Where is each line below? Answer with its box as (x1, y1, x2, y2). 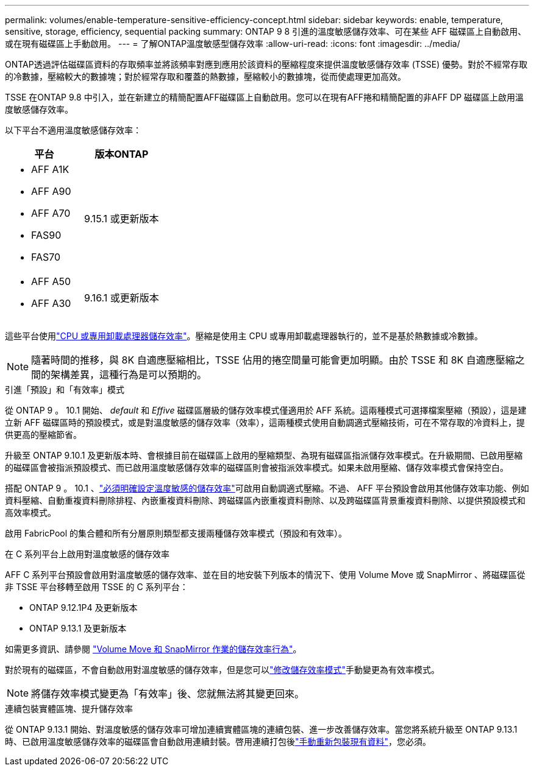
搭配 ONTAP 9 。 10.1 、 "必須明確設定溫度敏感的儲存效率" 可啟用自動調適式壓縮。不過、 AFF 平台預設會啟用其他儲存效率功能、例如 (5, 483, 529, 493)
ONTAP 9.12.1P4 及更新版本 (29, 602, 138, 613)
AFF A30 (31, 297, 71, 309)
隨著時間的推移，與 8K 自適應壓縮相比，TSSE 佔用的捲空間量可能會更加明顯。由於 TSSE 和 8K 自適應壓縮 (31, 354, 515, 366)
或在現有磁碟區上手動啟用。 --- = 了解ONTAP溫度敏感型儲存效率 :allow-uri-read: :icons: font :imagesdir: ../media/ (5, 38, 460, 49)
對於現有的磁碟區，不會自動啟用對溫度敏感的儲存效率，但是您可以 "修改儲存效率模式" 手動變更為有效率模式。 (5, 664, 440, 675)
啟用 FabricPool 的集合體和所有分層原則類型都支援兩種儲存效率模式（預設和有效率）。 (5, 528, 347, 538)
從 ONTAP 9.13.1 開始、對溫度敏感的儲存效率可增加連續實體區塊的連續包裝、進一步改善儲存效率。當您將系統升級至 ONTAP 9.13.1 (5, 724, 518, 734)
